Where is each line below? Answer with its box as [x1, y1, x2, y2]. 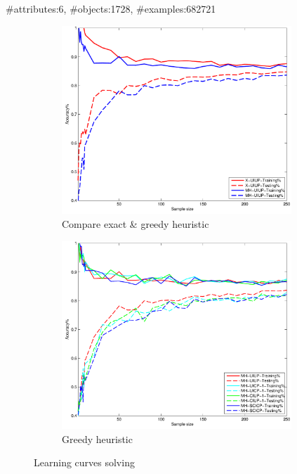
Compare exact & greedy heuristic [62, 216, 209, 231]
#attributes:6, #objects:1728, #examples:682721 [6, 1, 216, 15]
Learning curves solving [34, 455, 135, 470]
